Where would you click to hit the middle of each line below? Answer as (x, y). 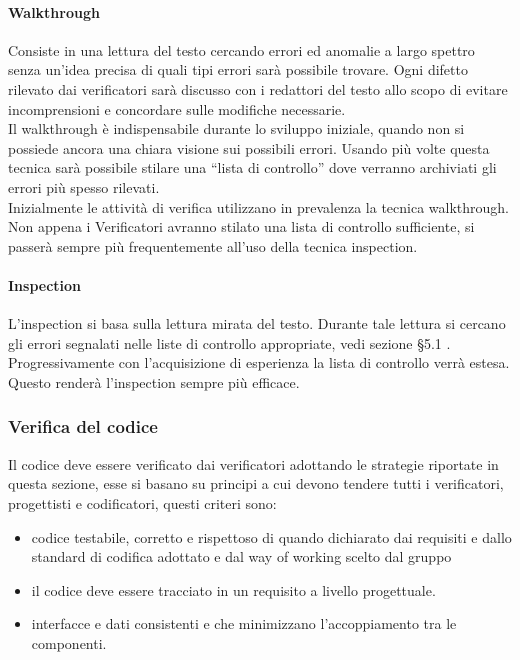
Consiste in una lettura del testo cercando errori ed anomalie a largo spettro (241, 49)
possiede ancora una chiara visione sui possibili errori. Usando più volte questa (249, 147)
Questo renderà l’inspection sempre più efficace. (154, 381)
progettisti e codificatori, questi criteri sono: (142, 502)
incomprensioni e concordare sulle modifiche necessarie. (177, 108)
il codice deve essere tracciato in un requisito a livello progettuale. (233, 589)
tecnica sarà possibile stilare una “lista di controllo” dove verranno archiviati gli (252, 167)
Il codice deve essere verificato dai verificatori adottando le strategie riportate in (253, 463)
